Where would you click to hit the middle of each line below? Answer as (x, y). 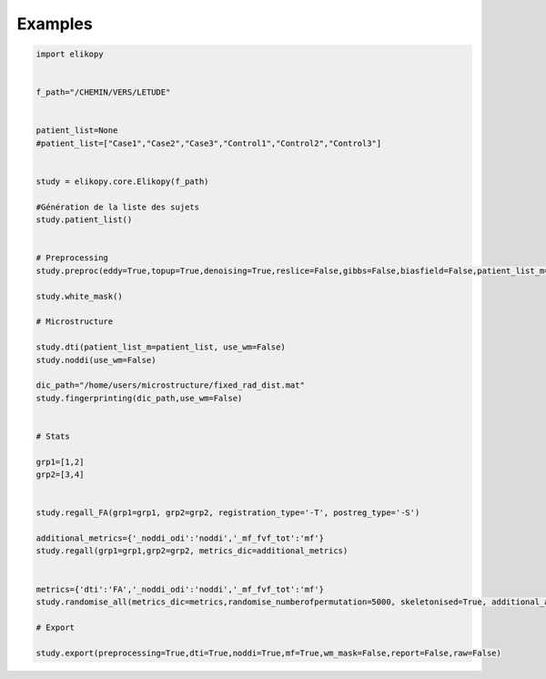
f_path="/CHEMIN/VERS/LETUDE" (103, 92)
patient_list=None (77, 131)
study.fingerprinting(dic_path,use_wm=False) (139, 398)
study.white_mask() (79, 296)
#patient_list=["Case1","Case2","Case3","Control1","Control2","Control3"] (209, 143)
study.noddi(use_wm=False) (96, 360)
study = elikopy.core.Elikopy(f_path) (122, 182)
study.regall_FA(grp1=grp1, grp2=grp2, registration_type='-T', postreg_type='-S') (228, 513)
